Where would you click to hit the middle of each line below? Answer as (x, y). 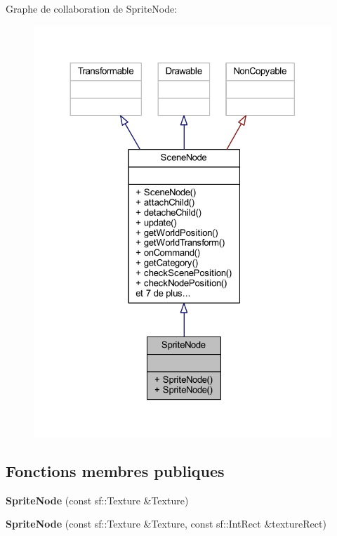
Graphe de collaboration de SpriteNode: (92, 8)
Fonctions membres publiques (115, 471)
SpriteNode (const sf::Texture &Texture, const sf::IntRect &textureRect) (166, 524)
